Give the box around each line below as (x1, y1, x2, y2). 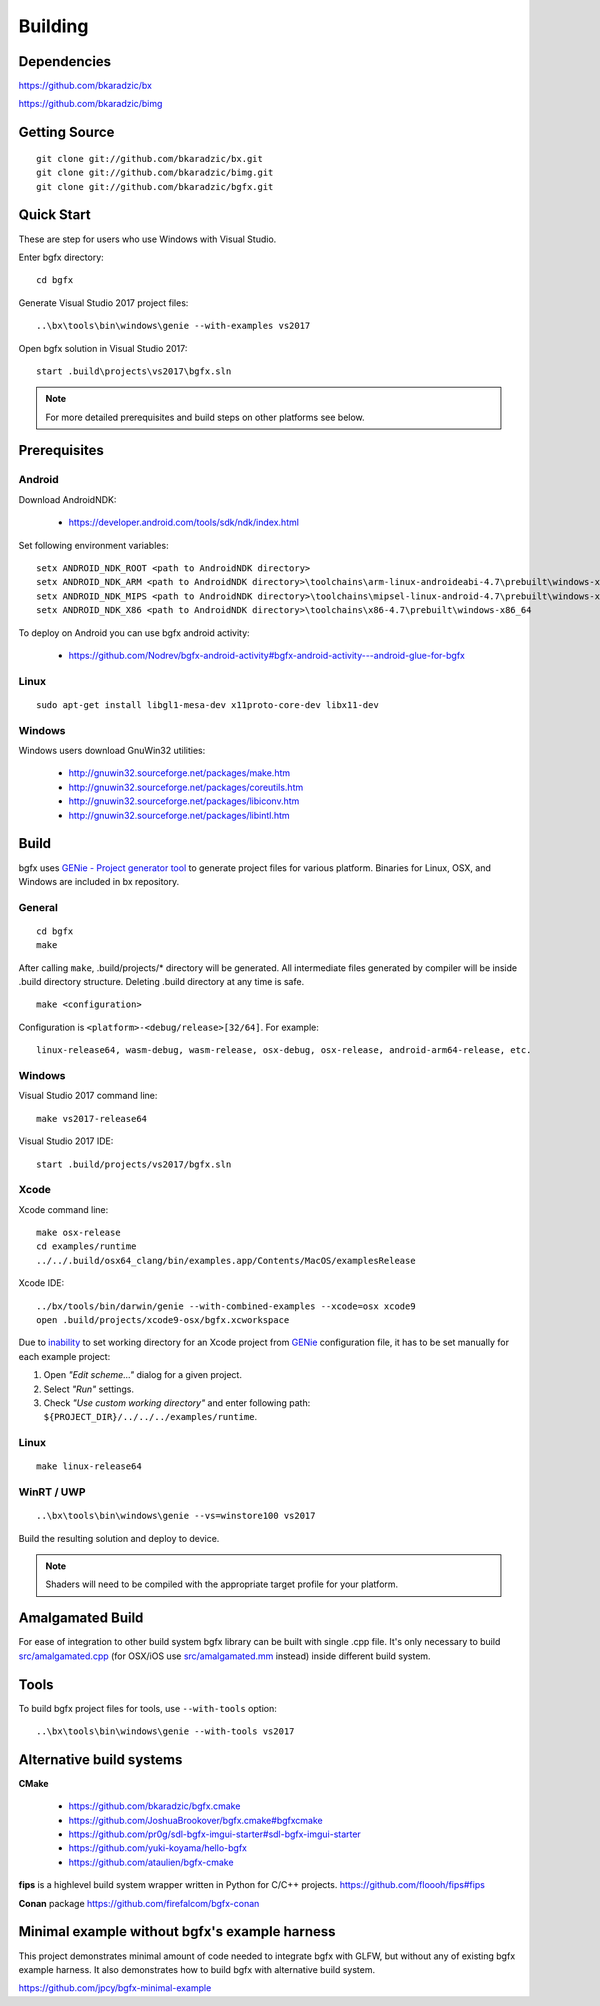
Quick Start (18, 206, 91, 224)
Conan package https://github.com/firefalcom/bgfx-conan (18, 1897, 260, 1909)
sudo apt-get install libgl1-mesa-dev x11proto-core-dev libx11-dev (36, 699, 379, 710)
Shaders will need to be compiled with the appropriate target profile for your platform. (45, 1578, 399, 1590)
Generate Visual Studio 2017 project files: (18, 296, 189, 309)
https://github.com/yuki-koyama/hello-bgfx (68, 1842, 247, 1854)
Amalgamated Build (18, 1610, 144, 1627)
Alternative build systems (18, 1751, 183, 1768)
